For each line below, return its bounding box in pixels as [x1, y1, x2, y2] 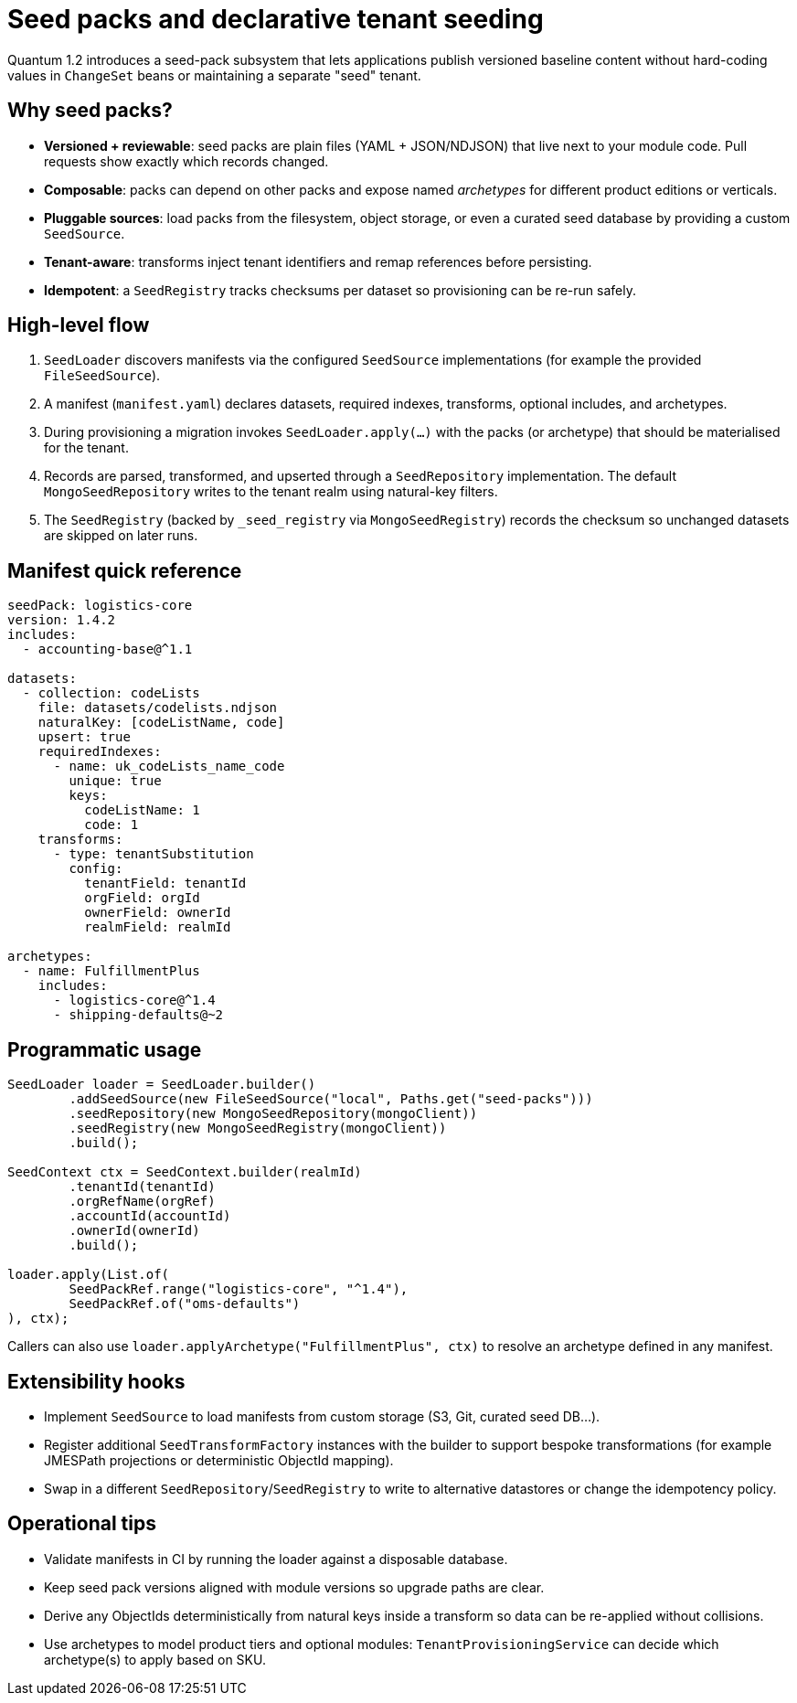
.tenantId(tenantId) [69, 1179, 216, 1195]
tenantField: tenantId [84, 876, 247, 891]
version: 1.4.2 [7, 612, 116, 628]
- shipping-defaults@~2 [53, 1007, 224, 1023]
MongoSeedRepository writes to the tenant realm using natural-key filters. [44, 484, 498, 500]
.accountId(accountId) [69, 1208, 231, 1224]
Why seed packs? [7, 99, 173, 122]
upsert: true [37, 729, 131, 745]
